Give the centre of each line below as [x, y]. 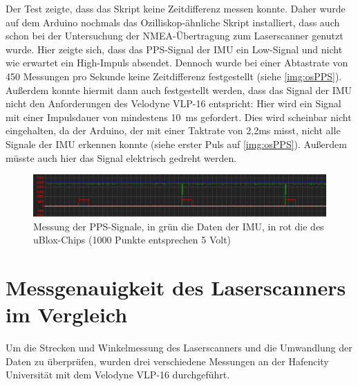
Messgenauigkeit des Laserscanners [176, 287]
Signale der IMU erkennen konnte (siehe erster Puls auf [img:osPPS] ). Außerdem [176, 144]
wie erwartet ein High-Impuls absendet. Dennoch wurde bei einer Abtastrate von [177, 63]
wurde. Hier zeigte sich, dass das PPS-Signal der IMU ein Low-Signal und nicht [174, 49]
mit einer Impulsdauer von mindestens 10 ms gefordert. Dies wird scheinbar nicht [179, 117]
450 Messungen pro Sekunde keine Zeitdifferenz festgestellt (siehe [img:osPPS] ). [174, 76]
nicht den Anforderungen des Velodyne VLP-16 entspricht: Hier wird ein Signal [173, 103]
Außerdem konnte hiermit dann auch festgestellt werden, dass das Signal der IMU [179, 90]
